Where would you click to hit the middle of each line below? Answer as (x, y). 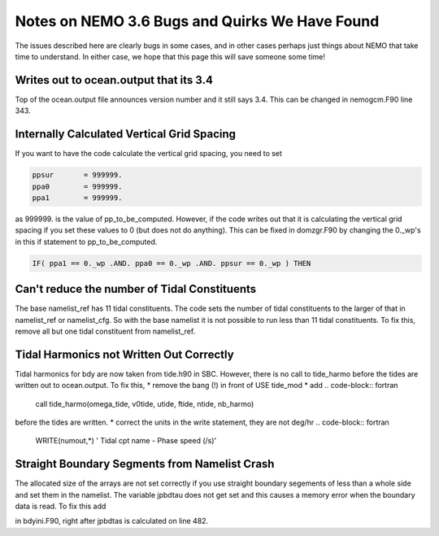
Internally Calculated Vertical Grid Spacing (125, 134)
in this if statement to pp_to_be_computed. (86, 242)
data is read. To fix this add (61, 506)
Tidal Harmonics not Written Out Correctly (125, 354)
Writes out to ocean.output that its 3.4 (114, 80)
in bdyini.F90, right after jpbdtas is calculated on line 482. (112, 521)
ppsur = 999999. (77, 175)
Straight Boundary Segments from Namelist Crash (145, 464)
